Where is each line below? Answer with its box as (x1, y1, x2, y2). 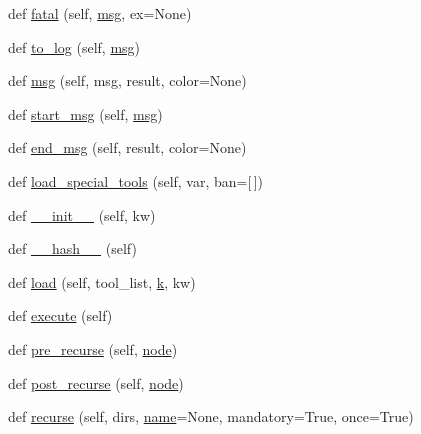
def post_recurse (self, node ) (8, 372, 184, 393)
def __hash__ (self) (8, 238, 137, 259)
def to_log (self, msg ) (8, 36, 141, 57)
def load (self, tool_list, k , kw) (8, 271, 196, 292)
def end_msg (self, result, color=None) (8, 137, 247, 158)
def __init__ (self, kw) (8, 204, 156, 225)
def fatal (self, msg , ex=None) (8, 3, 192, 23)
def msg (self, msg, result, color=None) (8, 70, 247, 91)
